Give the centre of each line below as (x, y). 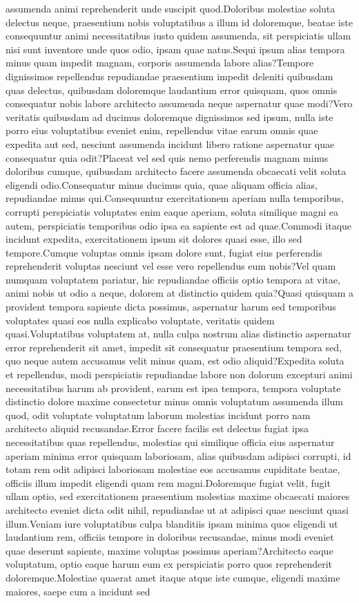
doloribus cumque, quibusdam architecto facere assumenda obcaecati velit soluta (176, 171)
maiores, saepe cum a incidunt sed (78, 591)
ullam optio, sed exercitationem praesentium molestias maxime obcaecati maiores (178, 496)
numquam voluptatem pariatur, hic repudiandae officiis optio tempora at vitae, (173, 279)
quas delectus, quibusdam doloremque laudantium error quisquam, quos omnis (172, 90)
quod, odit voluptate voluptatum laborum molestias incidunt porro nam (158, 415)
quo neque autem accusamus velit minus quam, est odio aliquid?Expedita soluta (175, 361)
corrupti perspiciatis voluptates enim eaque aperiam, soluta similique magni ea (172, 211)
